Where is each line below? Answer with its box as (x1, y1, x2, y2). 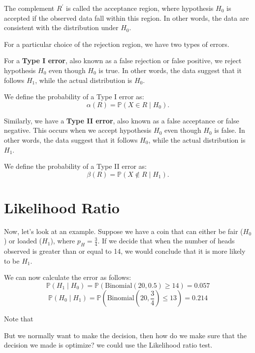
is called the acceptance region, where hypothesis (66, 3, 214, 13)
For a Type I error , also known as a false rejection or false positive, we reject (4, 55, 242, 66)
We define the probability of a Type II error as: (4, 161, 147, 171)
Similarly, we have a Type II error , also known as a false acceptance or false (4, 115, 239, 125)
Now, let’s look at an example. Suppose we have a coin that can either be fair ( (4, 226, 243, 236)
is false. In (214, 125, 245, 135)
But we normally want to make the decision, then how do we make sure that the (4, 330, 247, 340)
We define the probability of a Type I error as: (4, 91, 144, 102)
